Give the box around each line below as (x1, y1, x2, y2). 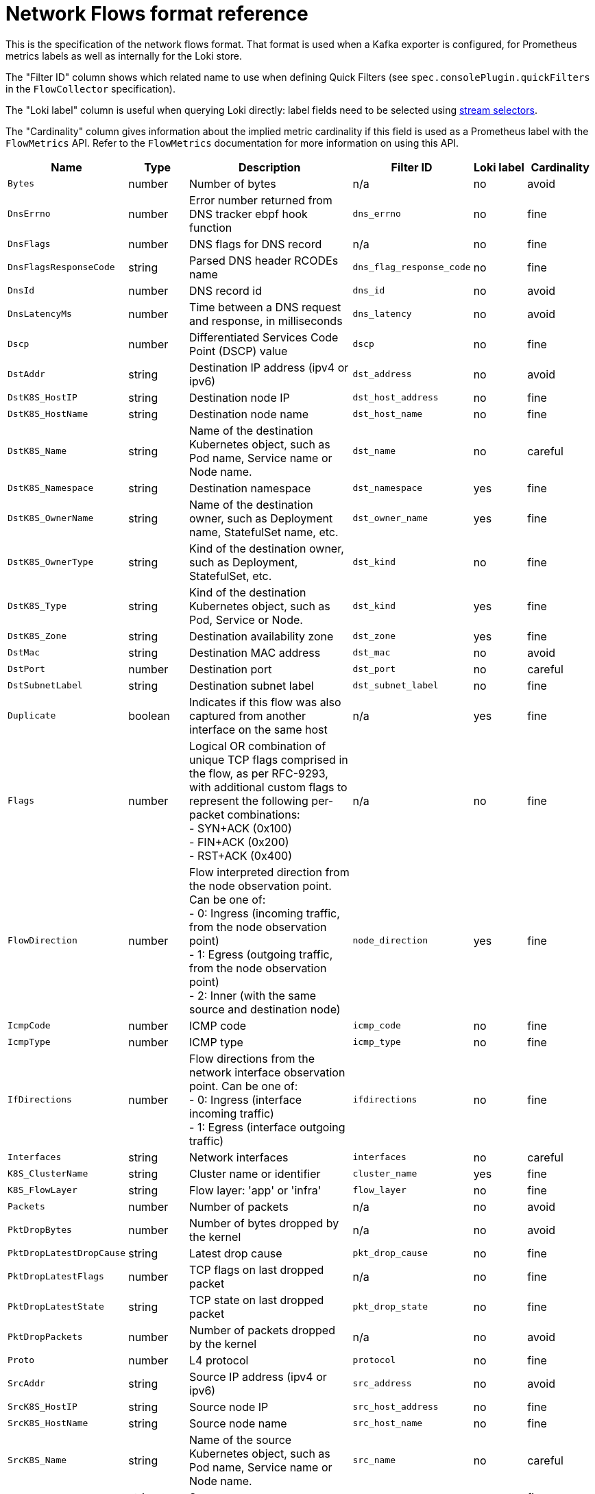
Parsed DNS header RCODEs (189, 253, 339, 267)
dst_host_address (352, 392, 439, 403)
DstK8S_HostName (8, 409, 88, 420)
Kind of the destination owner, (189, 541, 344, 555)
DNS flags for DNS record (189, 237, 322, 251)
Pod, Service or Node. (189, 612, 303, 627)
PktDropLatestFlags (8, 1271, 104, 1282)
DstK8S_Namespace (8, 483, 94, 494)
